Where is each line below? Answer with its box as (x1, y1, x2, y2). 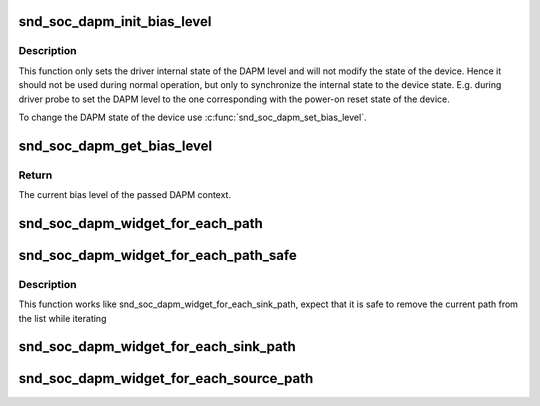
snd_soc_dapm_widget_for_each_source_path (18, 370, 314, 387)
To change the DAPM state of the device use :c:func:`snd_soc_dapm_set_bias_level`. (18, 111, 367, 123)
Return (18, 168, 53, 182)
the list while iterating (18, 312, 107, 324)
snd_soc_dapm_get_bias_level (18, 137, 213, 154)
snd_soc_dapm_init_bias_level (18, 13, 212, 30)
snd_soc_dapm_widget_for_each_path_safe (18, 246, 297, 264)
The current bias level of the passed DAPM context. (18, 189, 232, 201)
